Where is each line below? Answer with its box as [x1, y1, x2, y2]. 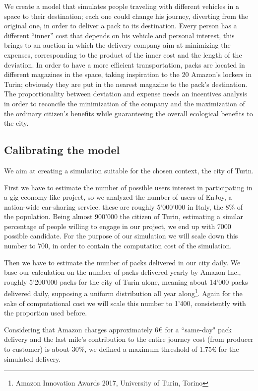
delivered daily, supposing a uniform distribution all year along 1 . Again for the [4, 287, 243, 299]
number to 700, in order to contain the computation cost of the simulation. [4, 240, 232, 251]
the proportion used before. [4, 308, 87, 318]
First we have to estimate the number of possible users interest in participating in [4, 182, 253, 192]
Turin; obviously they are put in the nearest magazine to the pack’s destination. [4, 78, 248, 89]
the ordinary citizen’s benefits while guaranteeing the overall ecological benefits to [4, 108, 253, 118]
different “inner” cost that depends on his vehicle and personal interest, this [4, 30, 235, 40]
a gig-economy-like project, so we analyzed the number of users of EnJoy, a [4, 192, 232, 202]
